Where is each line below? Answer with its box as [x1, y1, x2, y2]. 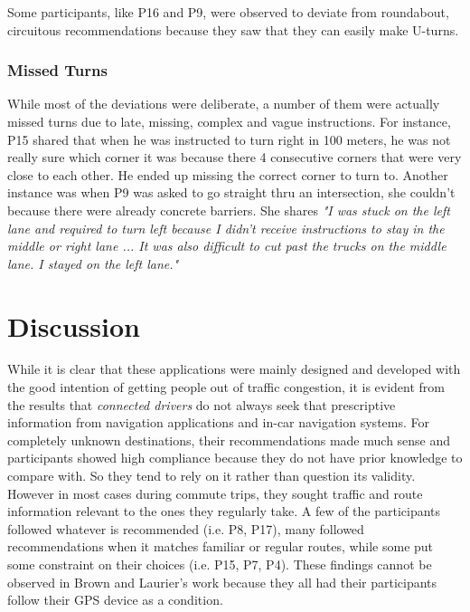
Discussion [7, 307, 140, 344]
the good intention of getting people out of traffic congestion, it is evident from [7, 378, 446, 397]
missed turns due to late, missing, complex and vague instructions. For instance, [7, 112, 451, 130]
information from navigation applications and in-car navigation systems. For [7, 413, 429, 432]
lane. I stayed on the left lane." [7, 253, 179, 273]
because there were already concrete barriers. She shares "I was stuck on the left [7, 200, 450, 219]
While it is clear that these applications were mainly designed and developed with [7, 359, 461, 378]
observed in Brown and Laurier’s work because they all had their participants [7, 572, 437, 591]
